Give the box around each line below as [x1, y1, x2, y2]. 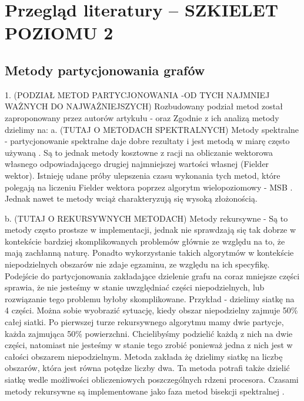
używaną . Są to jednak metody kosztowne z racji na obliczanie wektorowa [5, 146, 273, 158]
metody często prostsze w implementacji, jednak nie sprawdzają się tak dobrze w [5, 223, 296, 236]
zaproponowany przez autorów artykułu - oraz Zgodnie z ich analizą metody [5, 111, 279, 123]
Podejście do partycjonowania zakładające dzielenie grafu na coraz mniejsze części [5, 269, 300, 282]
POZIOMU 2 [5, 21, 113, 45]
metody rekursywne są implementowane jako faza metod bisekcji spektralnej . [5, 385, 285, 397]
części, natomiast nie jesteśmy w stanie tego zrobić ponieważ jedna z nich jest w [5, 339, 293, 351]
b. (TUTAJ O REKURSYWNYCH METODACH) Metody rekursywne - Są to [5, 212, 288, 224]
